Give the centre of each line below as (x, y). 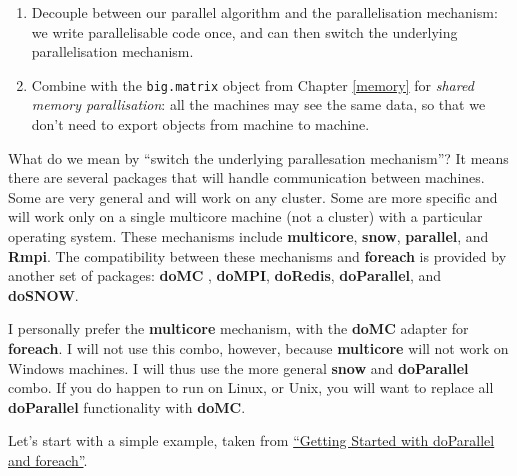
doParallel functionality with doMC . (127, 406)
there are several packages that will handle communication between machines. (246, 177)
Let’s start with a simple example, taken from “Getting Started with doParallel (251, 440)
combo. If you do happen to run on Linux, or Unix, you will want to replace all (251, 387)
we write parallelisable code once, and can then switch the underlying (244, 31)
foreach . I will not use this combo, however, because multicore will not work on (258, 347)
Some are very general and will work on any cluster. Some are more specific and (253, 196)
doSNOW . (43, 294)
